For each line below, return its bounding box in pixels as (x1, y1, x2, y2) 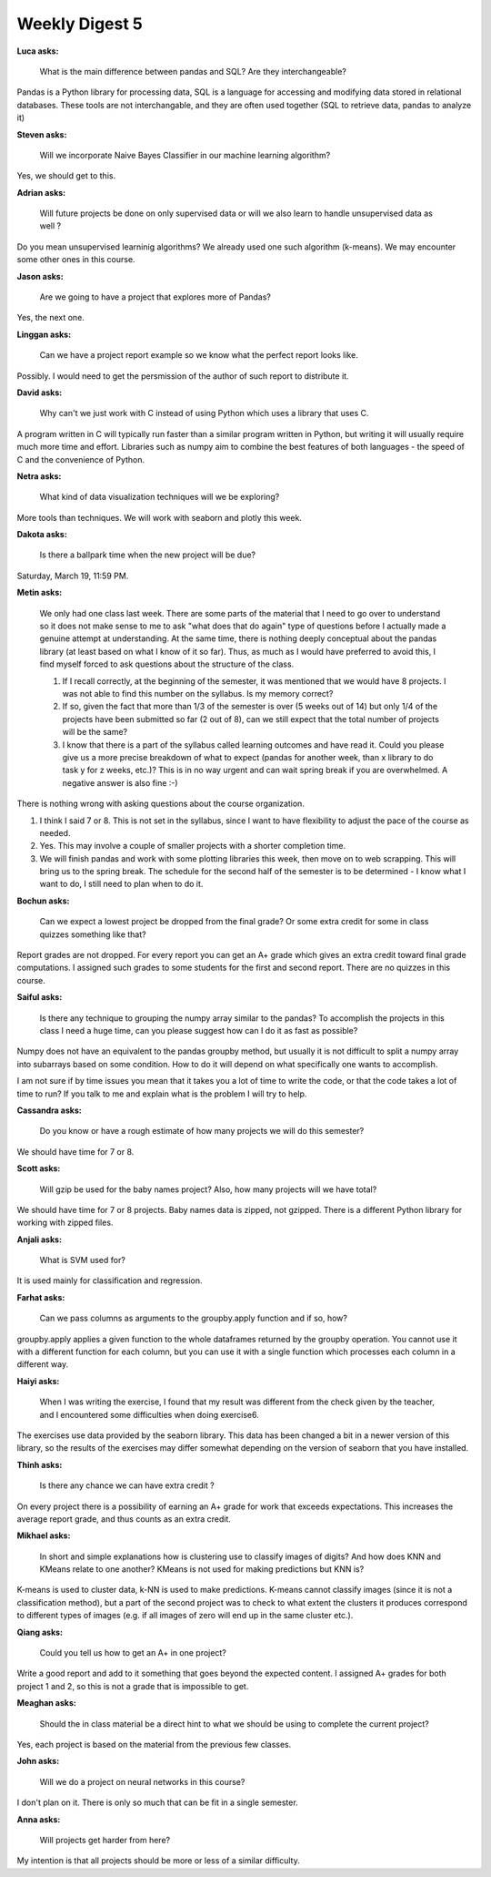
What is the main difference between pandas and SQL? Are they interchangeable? (39, 66, 347, 77)
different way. (16, 1359, 68, 1370)
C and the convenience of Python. (16, 454, 145, 464)
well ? (39, 220, 62, 231)
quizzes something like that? (39, 929, 146, 940)
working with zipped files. (16, 1217, 114, 1229)
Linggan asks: (16, 329, 72, 340)
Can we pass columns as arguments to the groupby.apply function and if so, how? (39, 1312, 347, 1324)
